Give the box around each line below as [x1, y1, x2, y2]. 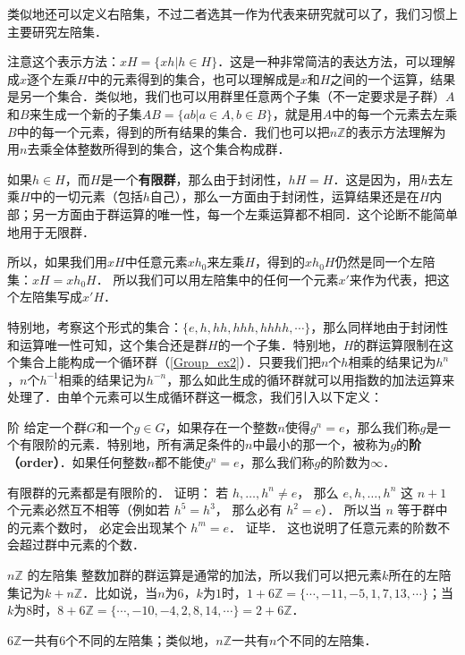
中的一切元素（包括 [30, 187, 143, 206]
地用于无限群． [7, 222, 95, 241]
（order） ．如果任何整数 [7, 453, 148, 472]
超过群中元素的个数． [19, 535, 145, 554]
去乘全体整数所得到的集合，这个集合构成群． [27, 140, 291, 158]
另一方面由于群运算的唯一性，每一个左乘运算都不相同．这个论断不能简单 [31, 204, 458, 223]
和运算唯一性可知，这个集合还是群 [7, 335, 207, 353]
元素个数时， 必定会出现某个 [19, 517, 187, 536]
